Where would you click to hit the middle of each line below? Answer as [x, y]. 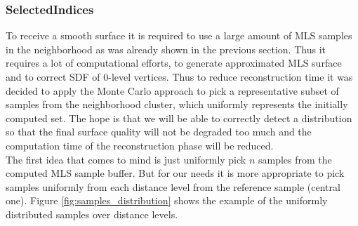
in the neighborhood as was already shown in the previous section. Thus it [166, 49]
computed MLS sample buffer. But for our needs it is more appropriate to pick [175, 173]
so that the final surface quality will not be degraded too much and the [159, 132]
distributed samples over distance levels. [92, 214]
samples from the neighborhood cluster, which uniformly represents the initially [177, 104]
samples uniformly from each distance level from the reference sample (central [173, 186]
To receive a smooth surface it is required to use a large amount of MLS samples [179, 35]
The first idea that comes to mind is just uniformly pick [126, 159]
